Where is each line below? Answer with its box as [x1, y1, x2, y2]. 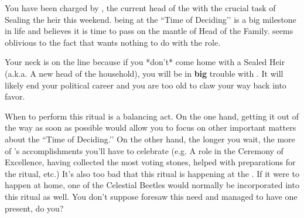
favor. [5, 90, 25, 103]
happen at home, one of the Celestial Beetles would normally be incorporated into [5, 179, 299, 191]
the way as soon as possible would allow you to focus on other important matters [5, 121, 296, 134]
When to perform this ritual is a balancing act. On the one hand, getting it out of [5, 110, 299, 122]
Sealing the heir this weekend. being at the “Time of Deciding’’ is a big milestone [5, 13, 296, 25]
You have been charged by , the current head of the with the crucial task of [5, 2, 276, 13]
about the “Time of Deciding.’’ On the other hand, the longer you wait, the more [5, 132, 295, 145]
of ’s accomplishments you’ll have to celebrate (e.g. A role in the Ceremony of [5, 144, 283, 156]
